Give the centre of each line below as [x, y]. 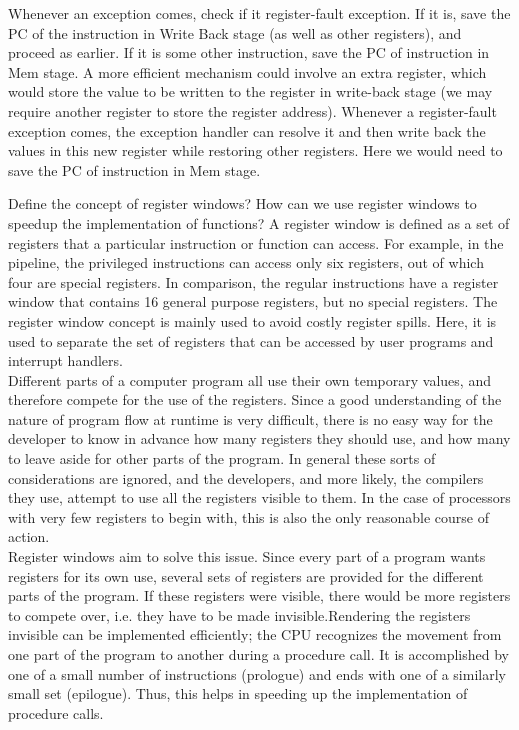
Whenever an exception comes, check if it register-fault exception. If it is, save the [259, 13]
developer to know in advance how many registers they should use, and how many [259, 438]
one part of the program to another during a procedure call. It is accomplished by [258, 654]
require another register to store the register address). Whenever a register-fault [252, 110]
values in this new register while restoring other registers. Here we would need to [255, 150]
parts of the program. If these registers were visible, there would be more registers [259, 595]
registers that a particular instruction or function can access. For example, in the [256, 242]
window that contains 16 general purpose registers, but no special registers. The [253, 301]
